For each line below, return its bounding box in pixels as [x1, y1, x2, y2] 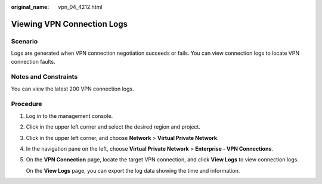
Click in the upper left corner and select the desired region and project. [26, 123, 201, 130]
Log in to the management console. [26, 112, 113, 119]
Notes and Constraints [11, 73, 78, 81]
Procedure [11, 100, 42, 108]
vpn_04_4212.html [58, 4, 103, 10]
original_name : [11, 4, 49, 10]
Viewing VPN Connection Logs [11, 18, 128, 29]
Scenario [11, 37, 38, 45]
